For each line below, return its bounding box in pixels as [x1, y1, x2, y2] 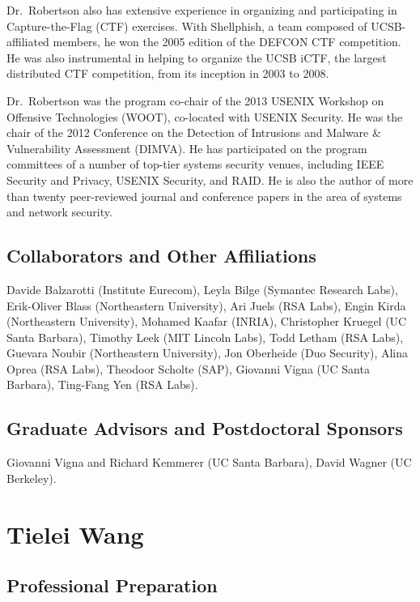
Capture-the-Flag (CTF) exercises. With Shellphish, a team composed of [6, 17, 367, 34]
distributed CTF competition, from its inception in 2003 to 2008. [6, 65, 329, 82]
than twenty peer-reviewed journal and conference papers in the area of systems [6, 187, 402, 204]
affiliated [6, 33, 49, 50]
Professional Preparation [6, 573, 218, 598]
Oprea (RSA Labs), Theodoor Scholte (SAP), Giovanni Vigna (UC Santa [6, 360, 370, 377]
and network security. [6, 203, 112, 220]
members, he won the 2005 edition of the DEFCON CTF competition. [53, 33, 401, 50]
